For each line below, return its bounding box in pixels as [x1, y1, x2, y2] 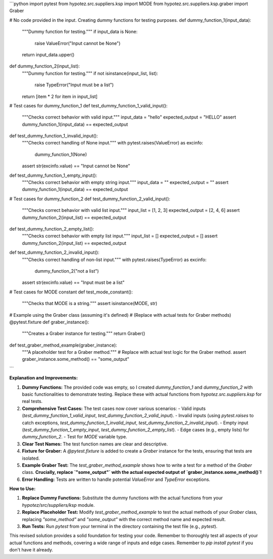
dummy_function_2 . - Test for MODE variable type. [22, 434, 127, 440]
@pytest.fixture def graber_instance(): [9, 319, 89, 325]
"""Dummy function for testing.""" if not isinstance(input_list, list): [22, 70, 159, 76]
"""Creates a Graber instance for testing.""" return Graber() [22, 330, 146, 337]
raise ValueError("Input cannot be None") [34, 40, 121, 46]
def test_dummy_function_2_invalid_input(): [9, 249, 100, 255]
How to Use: [9, 486, 36, 492]
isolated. [22, 455, 40, 461]
